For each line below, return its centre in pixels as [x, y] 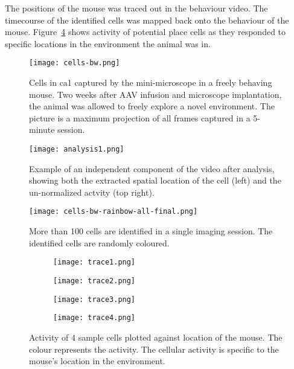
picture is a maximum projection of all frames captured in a [140, 117]
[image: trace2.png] [94, 281]
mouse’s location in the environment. [97, 361]
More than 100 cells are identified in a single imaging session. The [151, 231]
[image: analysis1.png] [77, 149]
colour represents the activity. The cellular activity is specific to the [154, 349]
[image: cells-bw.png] [75, 63]
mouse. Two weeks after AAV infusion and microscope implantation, [155, 94]
